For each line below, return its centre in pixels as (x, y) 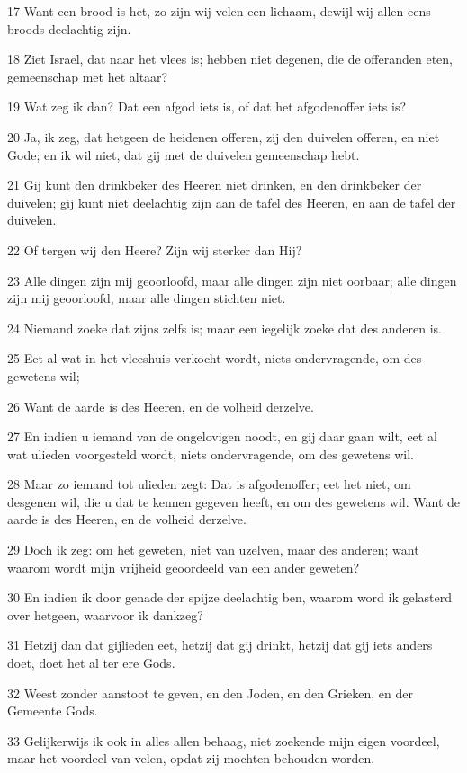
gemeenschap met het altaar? (88, 76)
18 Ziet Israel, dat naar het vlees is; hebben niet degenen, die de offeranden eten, (230, 59)
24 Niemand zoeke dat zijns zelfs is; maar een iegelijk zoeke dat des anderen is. (225, 328)
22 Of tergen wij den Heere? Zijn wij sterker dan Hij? (155, 249)
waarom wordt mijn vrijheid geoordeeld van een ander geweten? (184, 567)
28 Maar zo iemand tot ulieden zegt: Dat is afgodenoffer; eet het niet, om (209, 484)
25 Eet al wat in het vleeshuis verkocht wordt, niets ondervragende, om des (215, 358)
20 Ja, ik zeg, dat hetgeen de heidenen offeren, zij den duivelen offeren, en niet (224, 136)
